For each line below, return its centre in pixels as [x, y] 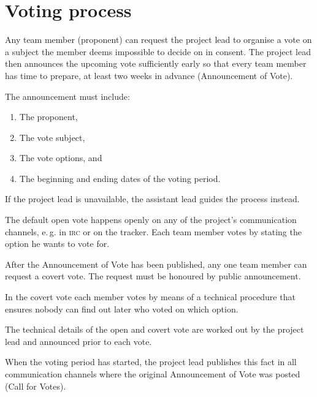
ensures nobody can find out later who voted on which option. [122, 308]
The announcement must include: [67, 96]
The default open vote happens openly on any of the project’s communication [151, 220]
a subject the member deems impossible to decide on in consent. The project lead [158, 51]
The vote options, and [61, 158]
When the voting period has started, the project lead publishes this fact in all [151, 362]
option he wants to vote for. [57, 244]
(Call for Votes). [36, 386]
